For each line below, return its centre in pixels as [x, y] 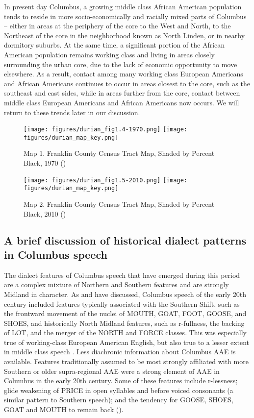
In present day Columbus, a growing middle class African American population [123, 6]
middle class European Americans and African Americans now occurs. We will [122, 102]
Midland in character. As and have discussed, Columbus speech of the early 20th [125, 294]
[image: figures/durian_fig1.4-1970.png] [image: [105, 130]
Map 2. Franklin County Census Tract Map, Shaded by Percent [119, 204]
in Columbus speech [56, 254]
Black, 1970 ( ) [45, 163]
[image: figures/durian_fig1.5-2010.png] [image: [105, 180]
